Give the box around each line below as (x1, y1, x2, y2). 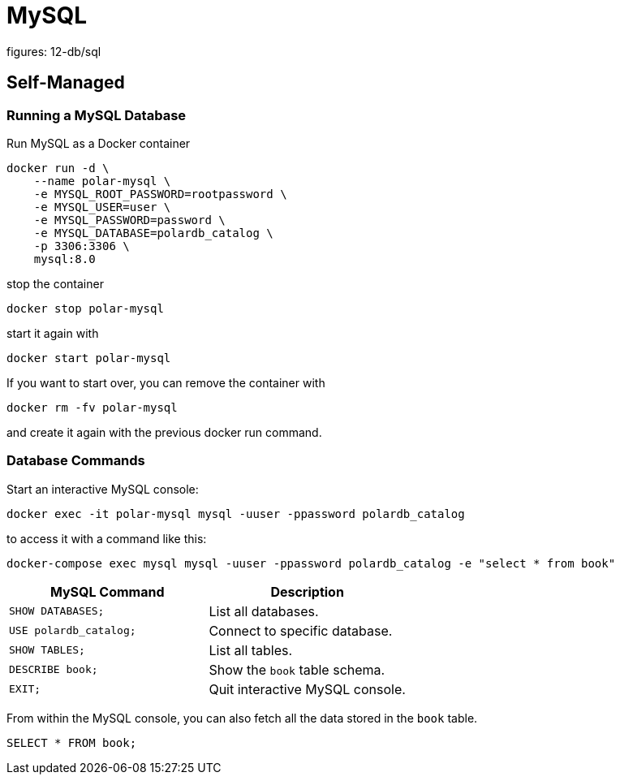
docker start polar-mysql (6, 351, 171, 365)
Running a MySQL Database (6, 106, 187, 123)
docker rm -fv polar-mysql (6, 400, 178, 414)
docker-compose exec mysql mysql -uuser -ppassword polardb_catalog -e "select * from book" (6, 556, 616, 570)
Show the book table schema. (209, 661, 385, 678)
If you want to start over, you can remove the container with (6, 375, 325, 390)
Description (270, 583, 344, 600)
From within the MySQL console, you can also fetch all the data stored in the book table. (6, 710, 478, 725)
